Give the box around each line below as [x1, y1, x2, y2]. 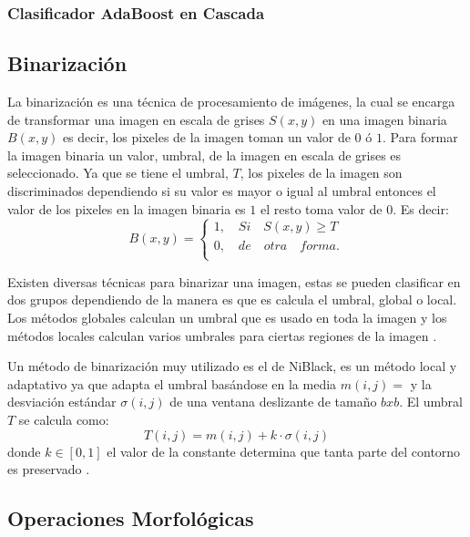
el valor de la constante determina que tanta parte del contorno [107, 441, 461, 460]
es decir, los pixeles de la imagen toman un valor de [62, 128, 351, 147]
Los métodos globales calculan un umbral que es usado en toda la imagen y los [7, 307, 447, 326]
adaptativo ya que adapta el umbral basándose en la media [7, 374, 337, 393]
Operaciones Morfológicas [7, 504, 254, 532]
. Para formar [382, 128, 458, 147]
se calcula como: [18, 409, 109, 429]
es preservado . [7, 460, 90, 479]
